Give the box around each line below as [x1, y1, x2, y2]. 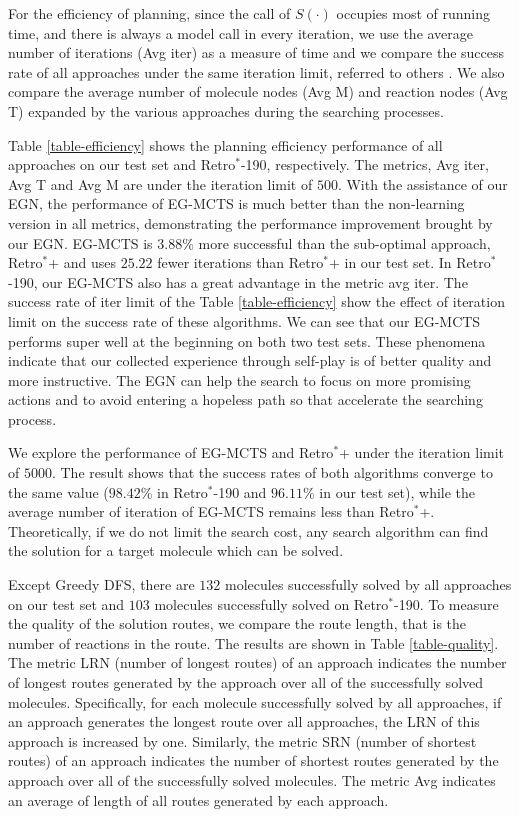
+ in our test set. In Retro [328, 252, 491, 273]
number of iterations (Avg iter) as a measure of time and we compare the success [8, 42, 505, 63]
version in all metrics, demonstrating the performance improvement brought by [8, 212, 493, 233]
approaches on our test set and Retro [8, 154, 236, 175]
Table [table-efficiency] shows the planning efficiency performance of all [8, 134, 443, 155]
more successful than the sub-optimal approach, [198, 232, 491, 253]
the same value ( [8, 481, 109, 502]
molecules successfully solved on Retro [154, 593, 389, 614]
